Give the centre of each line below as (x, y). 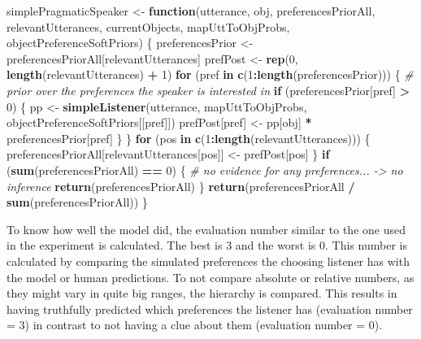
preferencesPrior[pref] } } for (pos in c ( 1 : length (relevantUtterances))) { (189, 138)
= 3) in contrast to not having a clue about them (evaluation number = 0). (195, 325)
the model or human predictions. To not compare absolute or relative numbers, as (210, 277)
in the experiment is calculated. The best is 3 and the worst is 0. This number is (207, 245)
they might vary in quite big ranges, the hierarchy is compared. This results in (202, 293)
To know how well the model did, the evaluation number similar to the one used (206, 229)
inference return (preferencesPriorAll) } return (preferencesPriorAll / (181, 186)
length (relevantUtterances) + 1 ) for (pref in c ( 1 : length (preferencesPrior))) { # (210, 74)
